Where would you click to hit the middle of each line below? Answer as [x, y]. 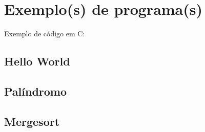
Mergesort [32, 121]
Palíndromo [36, 91]
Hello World [37, 61]
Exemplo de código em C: [45, 34]
